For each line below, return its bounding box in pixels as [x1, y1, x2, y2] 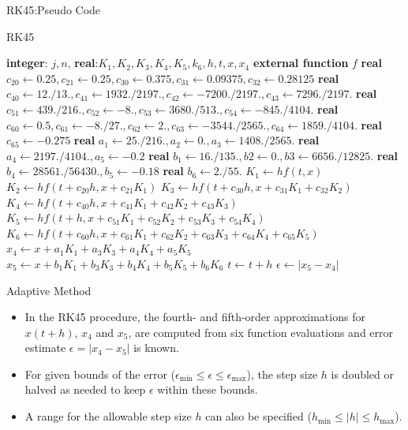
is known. [133, 339, 179, 356]
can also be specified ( [205, 408, 312, 424]
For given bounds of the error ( [24, 365, 176, 382]
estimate [24, 339, 66, 356]
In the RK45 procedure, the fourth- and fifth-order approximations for [24, 308, 365, 325]
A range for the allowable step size [24, 408, 192, 424]
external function [253, 54, 349, 71]
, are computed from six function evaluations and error [128, 323, 394, 340]
